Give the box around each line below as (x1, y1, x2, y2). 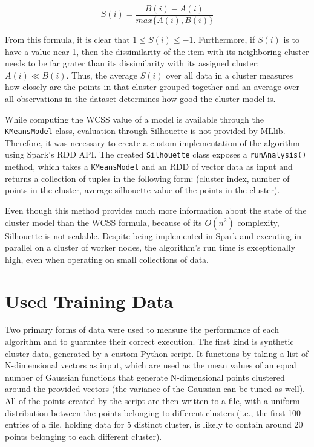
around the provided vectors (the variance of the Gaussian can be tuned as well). (5, 382, 306, 395)
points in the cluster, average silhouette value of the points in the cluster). (5, 184, 280, 196)
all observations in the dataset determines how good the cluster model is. (5, 92, 276, 105)
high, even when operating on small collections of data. (5, 252, 209, 265)
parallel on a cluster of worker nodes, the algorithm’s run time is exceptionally (5, 241, 296, 254)
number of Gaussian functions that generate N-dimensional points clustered (5, 370, 285, 383)
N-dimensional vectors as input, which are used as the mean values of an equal (5, 359, 296, 371)
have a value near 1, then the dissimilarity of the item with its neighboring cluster (5, 45, 309, 57)
